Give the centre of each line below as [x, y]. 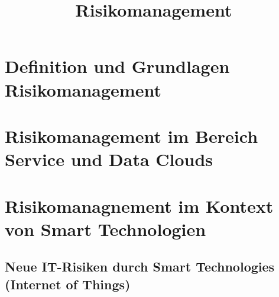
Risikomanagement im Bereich [132, 135]
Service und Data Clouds [109, 159]
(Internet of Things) [68, 284]
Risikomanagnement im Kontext [139, 205]
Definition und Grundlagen [117, 66]
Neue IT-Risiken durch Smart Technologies [140, 266]
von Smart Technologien [106, 229]
